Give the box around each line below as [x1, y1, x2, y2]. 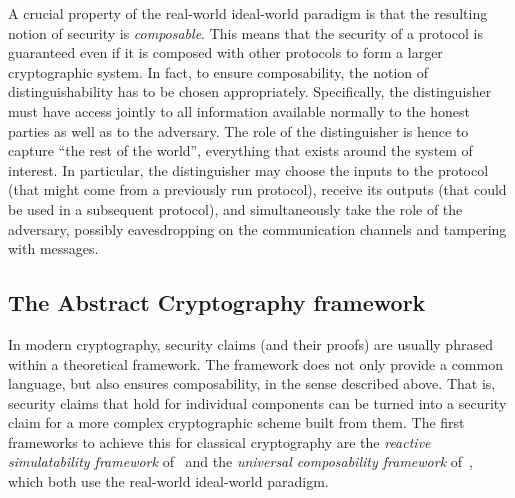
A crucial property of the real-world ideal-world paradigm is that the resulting [8, 3, 488, 23]
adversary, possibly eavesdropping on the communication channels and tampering [8, 218, 507, 239]
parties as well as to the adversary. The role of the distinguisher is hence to [8, 120, 469, 141]
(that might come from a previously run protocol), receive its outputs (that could [8, 179, 507, 200]
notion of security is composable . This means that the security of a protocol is [8, 22, 484, 43]
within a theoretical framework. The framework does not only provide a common [8, 353, 503, 374]
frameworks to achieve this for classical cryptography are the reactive [8, 431, 431, 452]
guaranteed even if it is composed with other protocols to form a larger [8, 42, 443, 63]
